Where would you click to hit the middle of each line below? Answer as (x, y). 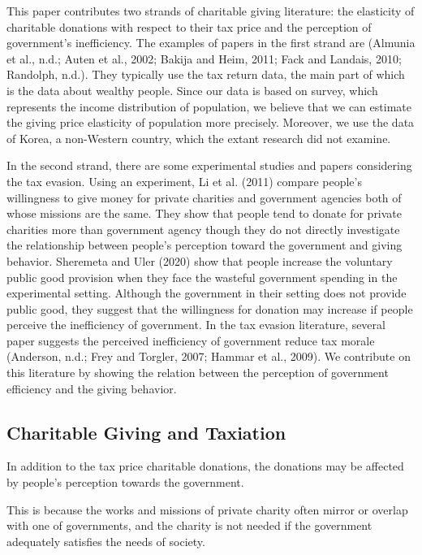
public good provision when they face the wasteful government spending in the (202, 277)
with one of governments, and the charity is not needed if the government (189, 525)
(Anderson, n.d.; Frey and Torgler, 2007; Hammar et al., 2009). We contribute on (209, 356)
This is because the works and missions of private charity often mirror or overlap (207, 509)
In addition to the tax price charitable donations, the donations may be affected (205, 466)
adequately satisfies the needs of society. (106, 541)
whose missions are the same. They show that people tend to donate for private (205, 213)
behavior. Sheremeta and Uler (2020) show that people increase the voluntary (200, 260)
